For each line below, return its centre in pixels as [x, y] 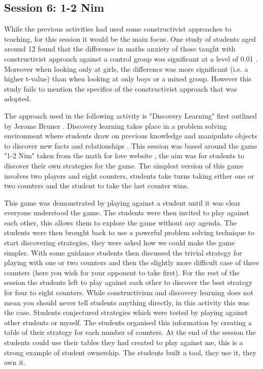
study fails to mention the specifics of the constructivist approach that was [121, 88]
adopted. [18, 98]
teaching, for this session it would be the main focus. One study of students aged [130, 38]
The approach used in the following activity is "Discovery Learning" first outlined [131, 115]
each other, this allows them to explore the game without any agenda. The [121, 222]
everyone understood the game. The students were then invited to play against [127, 212]
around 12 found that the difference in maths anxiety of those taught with [120, 49]
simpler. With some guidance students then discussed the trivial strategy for [123, 252]
